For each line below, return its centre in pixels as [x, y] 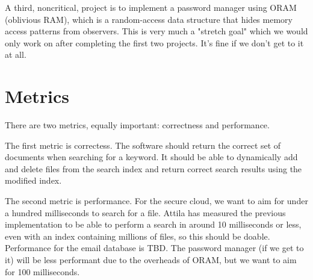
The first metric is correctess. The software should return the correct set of [143, 145]
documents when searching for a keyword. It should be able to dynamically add [151, 157]
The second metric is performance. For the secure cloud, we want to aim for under [156, 201]
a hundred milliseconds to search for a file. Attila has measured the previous [145, 212]
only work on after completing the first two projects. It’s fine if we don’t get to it [154, 42]
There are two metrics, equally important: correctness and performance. [137, 125]
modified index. [33, 180]
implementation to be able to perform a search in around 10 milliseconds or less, [153, 224]
